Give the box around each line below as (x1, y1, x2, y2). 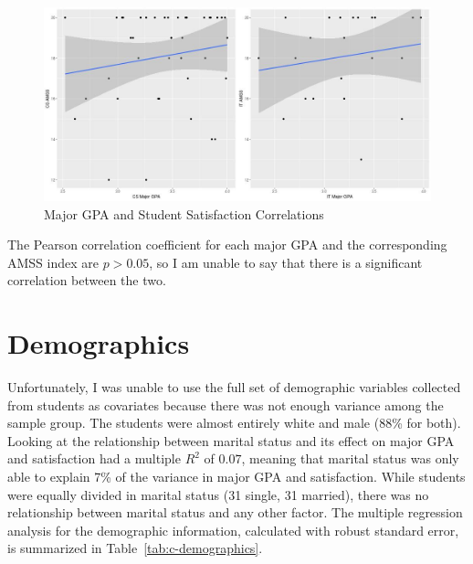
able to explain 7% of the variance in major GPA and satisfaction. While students (7, 467, 466, 486)
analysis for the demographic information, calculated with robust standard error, (7, 520, 459, 539)
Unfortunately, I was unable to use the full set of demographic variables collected (7, 378, 461, 397)
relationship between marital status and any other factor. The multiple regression (7, 503, 463, 522)
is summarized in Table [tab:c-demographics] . (7, 538, 263, 558)
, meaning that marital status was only (241, 449, 459, 468)
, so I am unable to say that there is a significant (149, 252, 423, 271)
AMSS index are (7, 252, 100, 271)
